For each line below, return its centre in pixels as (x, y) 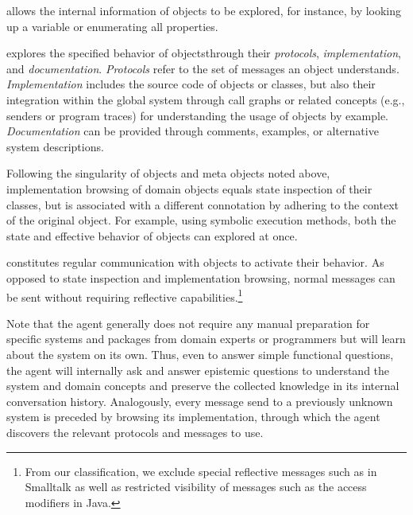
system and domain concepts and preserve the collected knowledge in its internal (203, 386)
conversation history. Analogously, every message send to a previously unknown (200, 401)
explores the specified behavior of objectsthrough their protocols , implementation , (204, 53)
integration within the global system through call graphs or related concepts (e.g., (206, 99)
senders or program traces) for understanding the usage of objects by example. (198, 115)
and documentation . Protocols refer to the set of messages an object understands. (203, 68)
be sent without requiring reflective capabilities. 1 (125, 295)
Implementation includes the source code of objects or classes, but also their (191, 84)
